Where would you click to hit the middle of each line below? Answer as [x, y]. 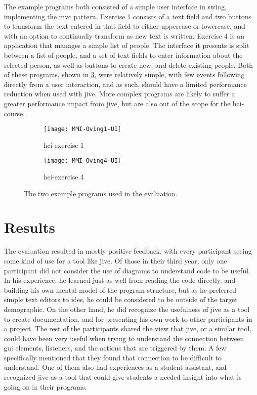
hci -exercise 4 [64, 177]
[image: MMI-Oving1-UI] [83, 129]
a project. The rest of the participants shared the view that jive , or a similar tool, [128, 329]
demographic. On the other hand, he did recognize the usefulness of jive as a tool [127, 309]
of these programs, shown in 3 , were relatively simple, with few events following [124, 74]
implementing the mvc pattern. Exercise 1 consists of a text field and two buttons [128, 16]
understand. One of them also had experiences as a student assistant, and [115, 367]
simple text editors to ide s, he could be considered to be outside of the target [121, 299]
